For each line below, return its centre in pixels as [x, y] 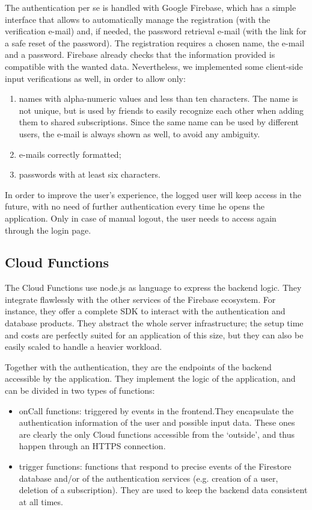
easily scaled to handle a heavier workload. [84, 347]
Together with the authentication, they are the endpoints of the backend [138, 366]
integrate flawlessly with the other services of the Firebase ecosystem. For [140, 299]
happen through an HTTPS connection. [92, 446]
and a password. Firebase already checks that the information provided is [140, 54]
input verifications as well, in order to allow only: [95, 78]
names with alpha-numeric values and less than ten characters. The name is [158, 98]
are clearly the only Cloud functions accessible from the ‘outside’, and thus [157, 434]
